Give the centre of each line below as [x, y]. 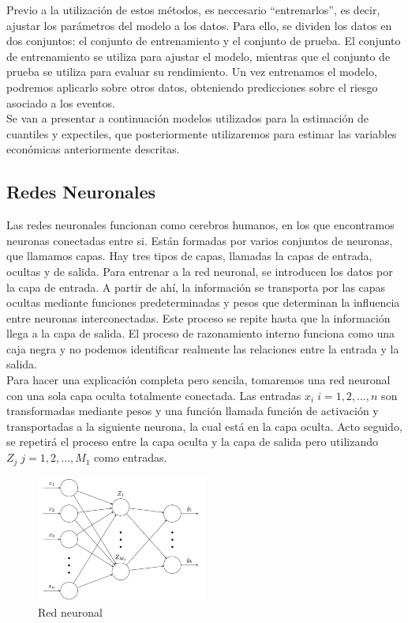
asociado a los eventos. [61, 102]
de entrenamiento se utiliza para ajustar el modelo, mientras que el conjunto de [198, 56]
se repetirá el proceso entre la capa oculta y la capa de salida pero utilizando [192, 442]
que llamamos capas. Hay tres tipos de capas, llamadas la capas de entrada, [189, 256]
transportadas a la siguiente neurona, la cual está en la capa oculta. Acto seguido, [204, 426]
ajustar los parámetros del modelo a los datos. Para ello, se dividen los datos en [199, 25]
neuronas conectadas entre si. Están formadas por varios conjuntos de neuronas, [200, 240]
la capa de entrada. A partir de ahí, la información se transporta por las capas [196, 287]
